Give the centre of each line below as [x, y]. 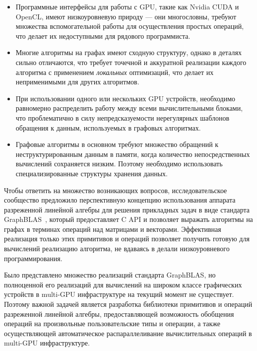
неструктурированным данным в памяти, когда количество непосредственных [133, 154]
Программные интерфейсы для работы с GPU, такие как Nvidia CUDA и [127, 6]
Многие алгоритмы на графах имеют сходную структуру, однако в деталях [128, 52]
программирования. [33, 258]
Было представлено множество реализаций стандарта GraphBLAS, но [110, 275]
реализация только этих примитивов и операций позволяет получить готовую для [127, 239]
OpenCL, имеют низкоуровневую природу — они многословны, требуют [126, 16]
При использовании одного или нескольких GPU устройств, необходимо [126, 98]
